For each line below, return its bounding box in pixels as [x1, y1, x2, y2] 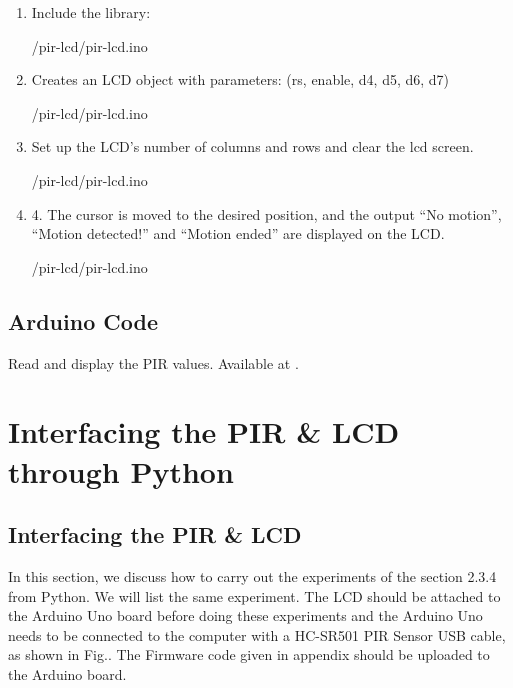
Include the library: [31, 2, 151, 22]
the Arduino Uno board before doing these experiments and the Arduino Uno [8, 605, 483, 626]
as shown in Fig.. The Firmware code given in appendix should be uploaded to [8, 644, 490, 665]
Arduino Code [8, 305, 158, 336]
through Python [8, 450, 234, 491]
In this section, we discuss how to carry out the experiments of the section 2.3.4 [8, 565, 497, 586]
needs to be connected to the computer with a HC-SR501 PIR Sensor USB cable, [8, 624, 506, 645]
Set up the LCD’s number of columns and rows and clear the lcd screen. [31, 136, 474, 157]
